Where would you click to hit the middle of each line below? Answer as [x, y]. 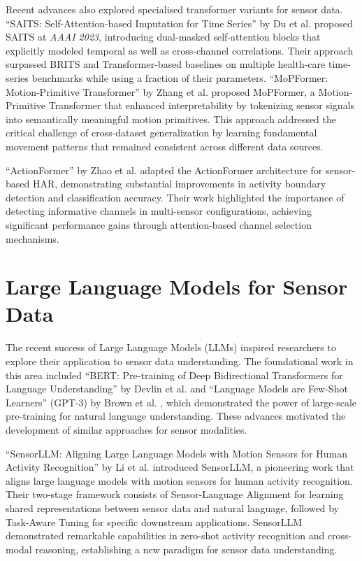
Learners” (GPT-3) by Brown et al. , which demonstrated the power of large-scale [181, 402]
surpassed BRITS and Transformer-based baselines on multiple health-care [166, 64]
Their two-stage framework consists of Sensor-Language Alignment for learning [175, 494]
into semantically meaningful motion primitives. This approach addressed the [171, 119]
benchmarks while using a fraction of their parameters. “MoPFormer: [180, 77]
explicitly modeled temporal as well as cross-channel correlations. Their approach [180, 50]
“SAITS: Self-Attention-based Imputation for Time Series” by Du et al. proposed [179, 23]
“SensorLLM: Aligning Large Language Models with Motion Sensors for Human [176, 453]
